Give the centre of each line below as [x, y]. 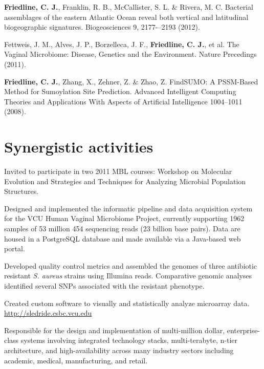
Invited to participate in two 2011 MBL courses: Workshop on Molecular [118, 171]
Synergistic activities [79, 147]
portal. [15, 248]
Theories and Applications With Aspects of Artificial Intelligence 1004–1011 [123, 101]
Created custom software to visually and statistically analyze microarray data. [127, 303]
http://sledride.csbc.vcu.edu [48, 313]
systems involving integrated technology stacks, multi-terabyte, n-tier [129, 340]
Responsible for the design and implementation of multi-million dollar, [115, 330]
